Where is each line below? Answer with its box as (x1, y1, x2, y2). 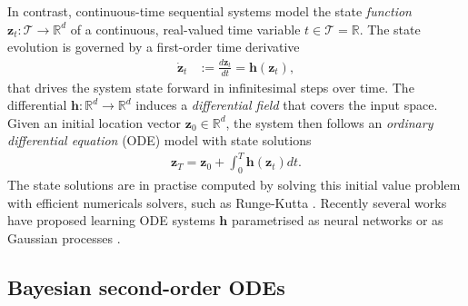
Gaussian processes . (7, 229, 121, 248)
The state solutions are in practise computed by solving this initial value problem (7, 175, 461, 194)
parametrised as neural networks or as (231, 211, 443, 230)
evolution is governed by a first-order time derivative (7, 37, 300, 56)
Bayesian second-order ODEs (7, 273, 285, 301)
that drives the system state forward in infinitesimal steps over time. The (7, 77, 414, 96)
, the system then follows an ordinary (225, 113, 433, 132)
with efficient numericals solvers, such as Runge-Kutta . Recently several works (7, 192, 447, 212)
